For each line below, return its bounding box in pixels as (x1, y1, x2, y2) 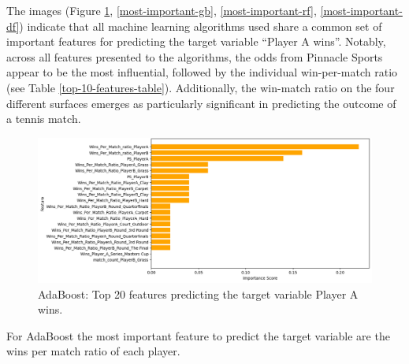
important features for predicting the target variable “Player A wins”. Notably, (6, 33, 386, 50)
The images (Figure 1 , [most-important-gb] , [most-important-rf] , (6, 2, 317, 18)
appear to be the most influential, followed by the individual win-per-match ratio (6, 64, 398, 80)
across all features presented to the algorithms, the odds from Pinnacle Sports (6, 48, 383, 65)
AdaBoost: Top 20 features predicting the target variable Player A (38, 285, 359, 302)
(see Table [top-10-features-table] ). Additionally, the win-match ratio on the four (6, 79, 395, 95)
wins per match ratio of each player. (6, 343, 180, 359)
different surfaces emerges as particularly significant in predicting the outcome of (6, 95, 396, 111)
